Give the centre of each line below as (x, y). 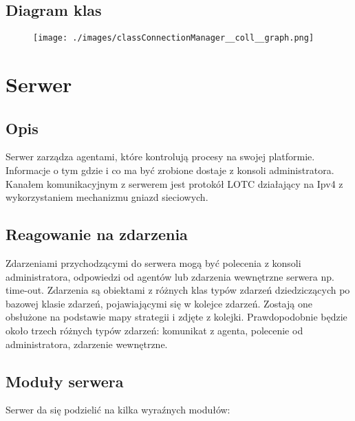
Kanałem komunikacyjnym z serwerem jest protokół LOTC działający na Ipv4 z (174, 183)
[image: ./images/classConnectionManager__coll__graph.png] (174, 38)
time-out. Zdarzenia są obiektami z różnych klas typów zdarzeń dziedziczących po (178, 290)
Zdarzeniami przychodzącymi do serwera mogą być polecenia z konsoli (153, 263)
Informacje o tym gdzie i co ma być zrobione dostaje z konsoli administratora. (170, 170)
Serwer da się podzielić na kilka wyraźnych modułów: (118, 410)
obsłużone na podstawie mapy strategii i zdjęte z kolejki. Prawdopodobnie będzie (176, 317)
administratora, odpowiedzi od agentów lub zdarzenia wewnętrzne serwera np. (170, 276)
